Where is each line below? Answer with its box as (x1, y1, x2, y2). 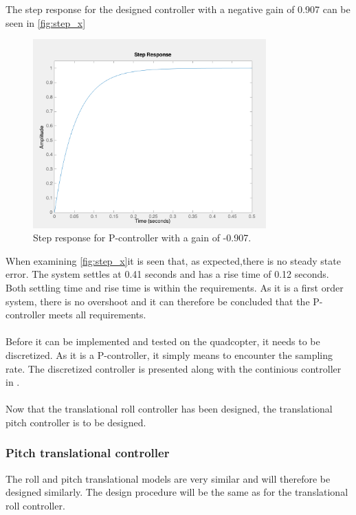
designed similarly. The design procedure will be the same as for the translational (5, 485, 348, 499)
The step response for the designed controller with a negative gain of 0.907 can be (5, 2, 351, 16)
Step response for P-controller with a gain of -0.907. (33, 230, 252, 245)
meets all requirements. (48, 307, 146, 322)
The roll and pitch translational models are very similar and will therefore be (5, 471, 331, 485)
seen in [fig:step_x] (5, 15, 86, 30)
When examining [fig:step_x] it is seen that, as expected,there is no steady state (5, 253, 341, 267)
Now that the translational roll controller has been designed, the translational (5, 402, 333, 416)
